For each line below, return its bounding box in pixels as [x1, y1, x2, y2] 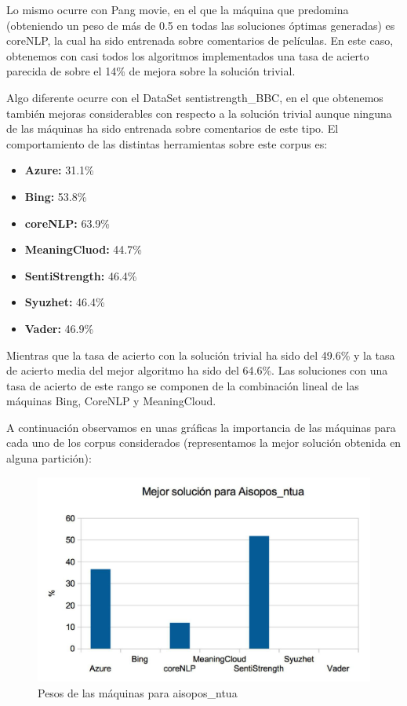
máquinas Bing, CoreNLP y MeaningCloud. [6, 393, 216, 409]
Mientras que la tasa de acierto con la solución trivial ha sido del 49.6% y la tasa [6, 346, 395, 363]
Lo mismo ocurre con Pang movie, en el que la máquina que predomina [6, 2, 349, 17]
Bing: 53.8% [24, 188, 87, 204]
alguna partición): [6, 450, 92, 466]
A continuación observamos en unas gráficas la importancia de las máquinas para [6, 419, 396, 435]
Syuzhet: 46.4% [24, 294, 105, 310]
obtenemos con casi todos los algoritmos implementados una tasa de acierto [6, 47, 369, 64]
